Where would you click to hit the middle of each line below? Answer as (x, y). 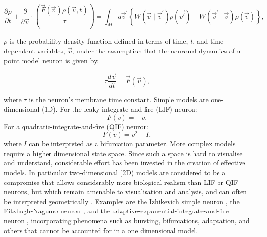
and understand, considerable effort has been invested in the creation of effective (125, 163)
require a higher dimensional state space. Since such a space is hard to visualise (123, 153)
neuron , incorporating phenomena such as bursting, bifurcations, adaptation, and (127, 221)
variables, (51, 50)
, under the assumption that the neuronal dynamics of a (156, 50)
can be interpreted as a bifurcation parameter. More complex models (132, 144)
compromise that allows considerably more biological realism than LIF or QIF (121, 182)
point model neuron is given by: (52, 60)
